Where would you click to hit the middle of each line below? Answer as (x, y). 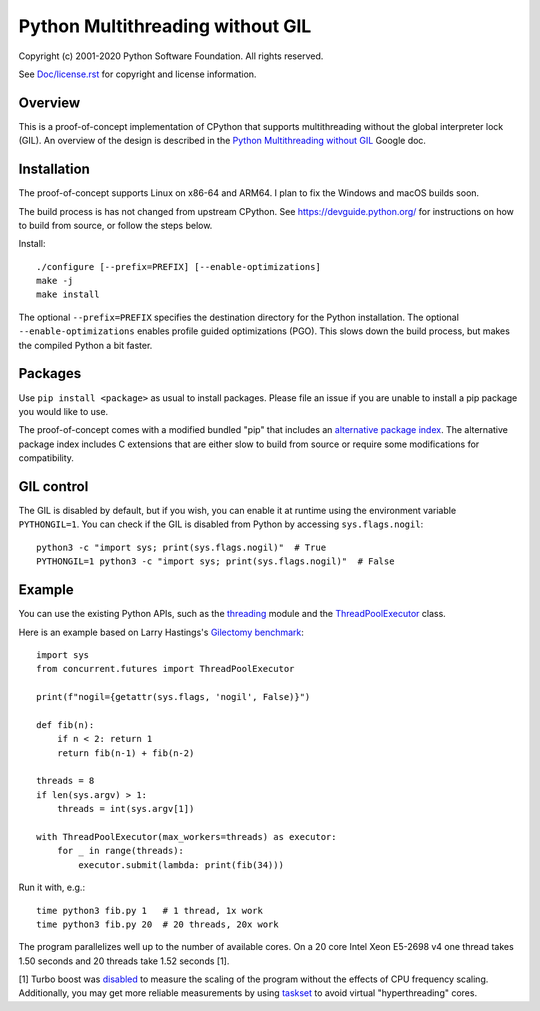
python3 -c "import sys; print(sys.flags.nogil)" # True (181, 547)
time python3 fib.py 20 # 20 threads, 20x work (157, 924)
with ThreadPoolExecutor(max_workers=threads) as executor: (186, 836)
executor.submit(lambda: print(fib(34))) (181, 864)
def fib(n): (65, 724)
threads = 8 (65, 781)
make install (68, 294)
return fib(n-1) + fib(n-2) (125, 753)
